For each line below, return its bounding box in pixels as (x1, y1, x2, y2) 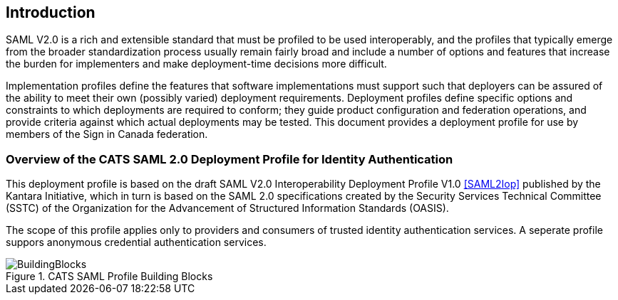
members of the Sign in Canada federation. (6, 128, 208, 141)
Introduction (6, 4, 96, 21)
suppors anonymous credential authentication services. (6, 236, 267, 249)
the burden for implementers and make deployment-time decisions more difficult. (6, 58, 387, 70)
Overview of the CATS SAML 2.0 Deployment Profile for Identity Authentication (6, 151, 453, 166)
